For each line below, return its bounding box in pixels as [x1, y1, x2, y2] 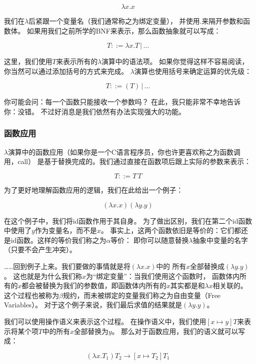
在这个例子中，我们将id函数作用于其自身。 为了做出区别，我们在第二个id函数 [4, 215, 253, 226]
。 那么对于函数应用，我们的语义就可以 [112, 326, 238, 336]
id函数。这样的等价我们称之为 [10, 234, 106, 245]
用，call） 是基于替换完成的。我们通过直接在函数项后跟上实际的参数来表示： [4, 156, 251, 166]
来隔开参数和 [201, 16, 243, 26]
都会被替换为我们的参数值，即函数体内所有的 [22, 280, 167, 291]
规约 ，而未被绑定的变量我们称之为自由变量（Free [63, 290, 221, 300]
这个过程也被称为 [4, 290, 59, 300]
